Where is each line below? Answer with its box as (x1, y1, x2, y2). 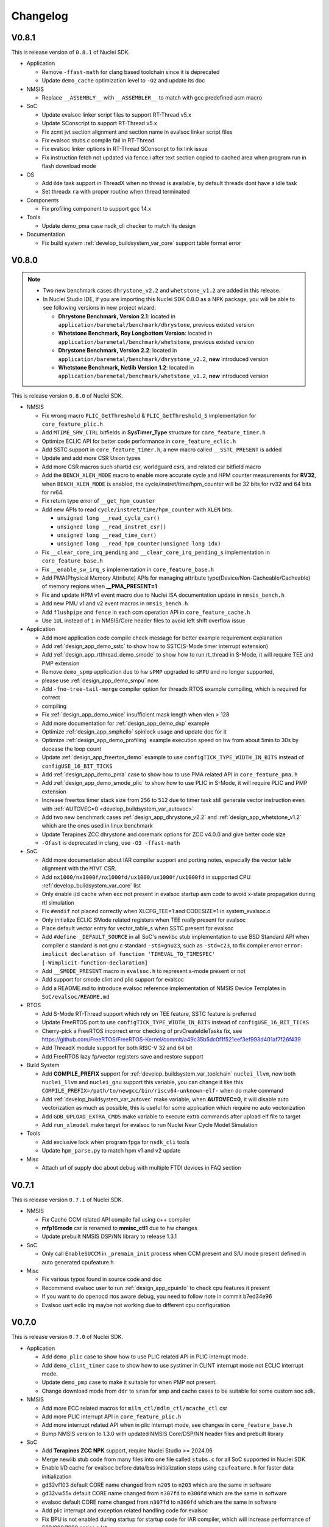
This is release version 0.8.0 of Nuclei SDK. (11, 392, 124, 399)
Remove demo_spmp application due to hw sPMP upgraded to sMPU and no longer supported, (41, 668, 274, 676)
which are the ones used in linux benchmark (41, 822, 153, 829)
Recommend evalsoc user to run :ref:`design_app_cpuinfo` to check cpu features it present (41, 1284, 271, 1291)
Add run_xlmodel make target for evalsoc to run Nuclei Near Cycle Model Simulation (41, 1121, 258, 1128)
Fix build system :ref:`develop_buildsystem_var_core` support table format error (41, 239, 242, 247)
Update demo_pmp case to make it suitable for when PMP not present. (41, 1379, 218, 1386)
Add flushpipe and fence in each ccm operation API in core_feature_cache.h (41, 608, 250, 616)
